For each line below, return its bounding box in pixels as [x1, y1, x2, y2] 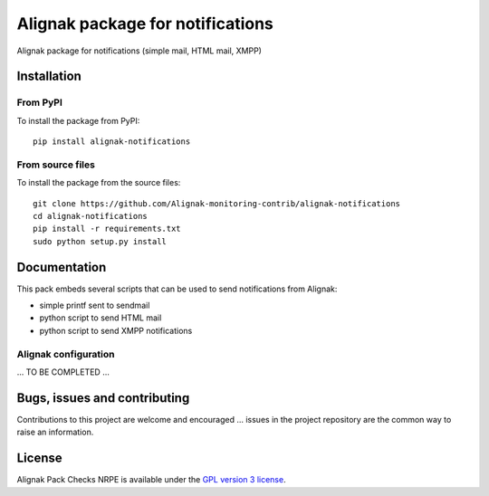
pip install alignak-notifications [33, 137, 191, 147]
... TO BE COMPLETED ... [16, 367, 110, 377]
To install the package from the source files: [16, 177, 181, 188]
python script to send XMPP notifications [39, 325, 193, 336]
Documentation [16, 259, 107, 275]
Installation [16, 69, 81, 84]
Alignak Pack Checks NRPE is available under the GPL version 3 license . [16, 474, 286, 485]
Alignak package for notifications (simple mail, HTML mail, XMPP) [16, 45, 263, 56]
